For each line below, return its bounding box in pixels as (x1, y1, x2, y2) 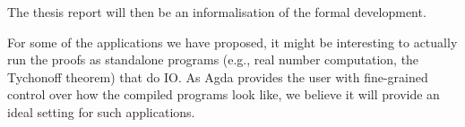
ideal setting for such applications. (7, 102, 195, 121)
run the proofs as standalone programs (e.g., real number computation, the (7, 50, 419, 69)
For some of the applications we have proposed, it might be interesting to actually (7, 32, 458, 51)
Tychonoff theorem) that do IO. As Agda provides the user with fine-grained (7, 67, 428, 86)
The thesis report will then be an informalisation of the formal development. (7, 3, 426, 21)
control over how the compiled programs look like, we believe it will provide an (7, 85, 440, 104)
